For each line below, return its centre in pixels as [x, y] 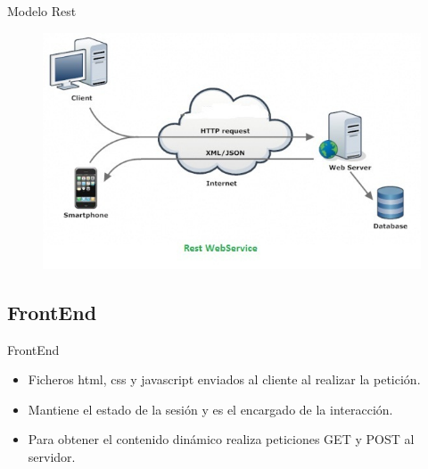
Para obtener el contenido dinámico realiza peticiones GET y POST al [221, 439]
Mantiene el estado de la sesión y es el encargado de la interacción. [210, 409]
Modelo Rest [42, 11]
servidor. [52, 457]
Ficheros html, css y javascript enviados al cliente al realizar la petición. [224, 379]
